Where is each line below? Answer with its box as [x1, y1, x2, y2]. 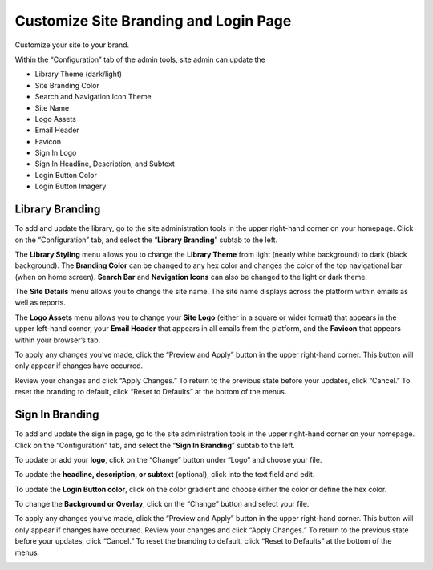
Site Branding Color [34, 80, 99, 90]
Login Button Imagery [34, 181, 107, 192]
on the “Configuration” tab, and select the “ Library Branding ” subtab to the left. [14, 235, 278, 245]
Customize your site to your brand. [14, 40, 130, 50]
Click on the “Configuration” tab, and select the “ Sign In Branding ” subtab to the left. [14, 440, 296, 450]
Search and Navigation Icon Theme [34, 92, 152, 102]
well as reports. [14, 297, 66, 308]
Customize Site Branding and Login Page [14, 12, 292, 30]
